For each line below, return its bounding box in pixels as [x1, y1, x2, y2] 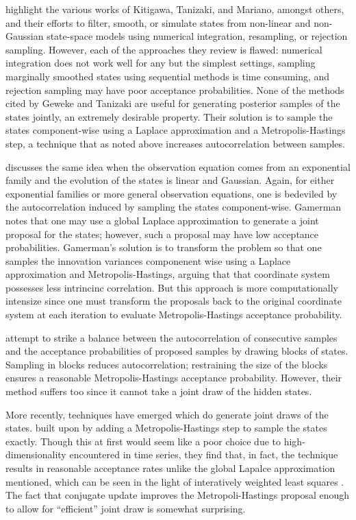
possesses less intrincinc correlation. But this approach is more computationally [5, 280, 339, 294]
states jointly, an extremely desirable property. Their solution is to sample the [5, 109, 333, 123]
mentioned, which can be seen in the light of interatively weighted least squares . [5, 474, 344, 488]
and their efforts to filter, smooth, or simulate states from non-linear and [5, 15, 311, 29]
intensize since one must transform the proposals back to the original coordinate [5, 294, 342, 308]
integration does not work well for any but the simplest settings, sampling [5, 56, 316, 70]
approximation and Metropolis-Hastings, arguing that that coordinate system [5, 267, 330, 281]
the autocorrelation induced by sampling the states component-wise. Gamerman [5, 200, 342, 214]
